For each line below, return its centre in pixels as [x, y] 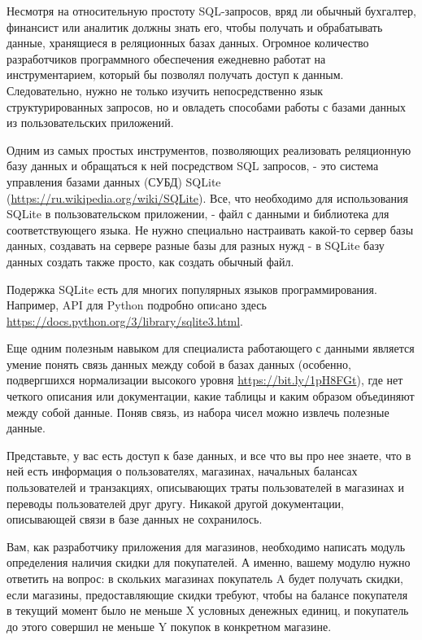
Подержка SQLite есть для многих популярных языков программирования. [192, 289]
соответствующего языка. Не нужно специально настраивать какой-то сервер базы [210, 229]
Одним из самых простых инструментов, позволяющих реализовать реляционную [209, 149]
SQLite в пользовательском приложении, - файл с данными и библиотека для [198, 214]
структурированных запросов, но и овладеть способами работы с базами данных [206, 106]
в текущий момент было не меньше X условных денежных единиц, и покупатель [208, 610]
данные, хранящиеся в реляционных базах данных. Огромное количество [188, 43]
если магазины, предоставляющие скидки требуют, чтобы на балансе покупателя [207, 594]
